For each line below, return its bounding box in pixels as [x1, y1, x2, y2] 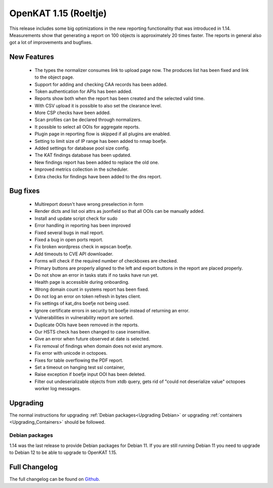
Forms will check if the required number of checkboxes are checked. [34, 258, 178, 264]
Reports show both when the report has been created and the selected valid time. [34, 95, 205, 101]
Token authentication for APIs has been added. [34, 88, 132, 94]
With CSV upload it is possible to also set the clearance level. [34, 102, 162, 108]
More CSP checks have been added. [34, 109, 111, 116]
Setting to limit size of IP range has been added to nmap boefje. [34, 138, 167, 144]
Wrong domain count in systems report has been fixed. [34, 286, 149, 292]
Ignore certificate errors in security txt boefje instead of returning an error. [34, 307, 190, 314]
